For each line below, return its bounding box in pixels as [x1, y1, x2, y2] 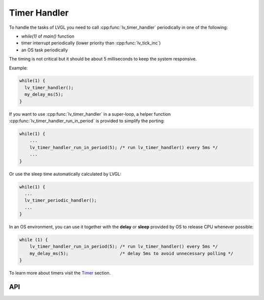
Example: [9, 65, 28, 71]
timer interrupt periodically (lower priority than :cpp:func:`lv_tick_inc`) [21, 40, 161, 46]
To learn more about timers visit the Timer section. [9, 270, 111, 276]
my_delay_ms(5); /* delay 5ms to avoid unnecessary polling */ [29, 251, 234, 256]
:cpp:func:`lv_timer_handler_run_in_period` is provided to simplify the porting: [9, 118, 165, 124]
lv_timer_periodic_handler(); [24, 198, 97, 203]
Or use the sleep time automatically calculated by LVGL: [9, 171, 122, 177]
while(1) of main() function [21, 33, 75, 39]
